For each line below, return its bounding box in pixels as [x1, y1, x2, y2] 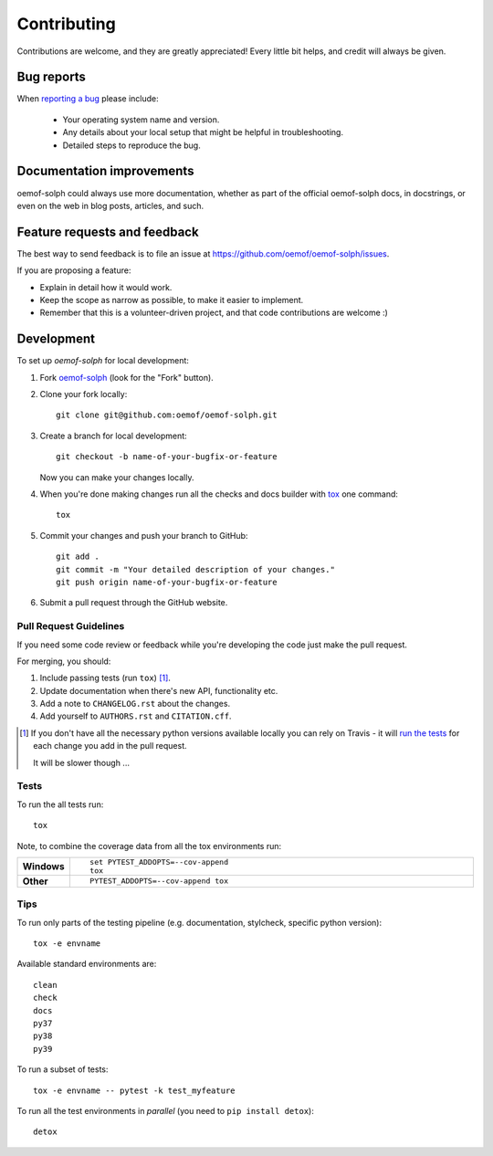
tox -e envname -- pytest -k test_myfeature [33, 1085, 236, 1096]
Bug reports [16, 69, 87, 85]
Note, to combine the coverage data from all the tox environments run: [16, 840, 282, 851]
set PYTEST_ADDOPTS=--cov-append [89, 856, 228, 867]
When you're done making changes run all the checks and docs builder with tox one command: [39, 489, 399, 499]
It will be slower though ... [33, 757, 130, 768]
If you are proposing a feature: [16, 265, 131, 276]
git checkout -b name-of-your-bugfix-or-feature [56, 452, 278, 462]
